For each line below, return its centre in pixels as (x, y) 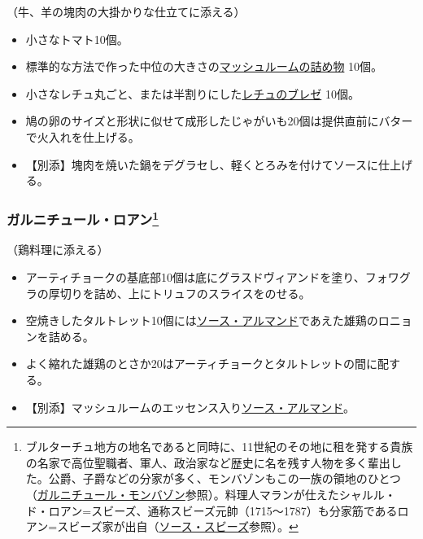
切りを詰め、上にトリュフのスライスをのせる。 (185, 293)
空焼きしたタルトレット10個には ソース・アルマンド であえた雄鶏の (202, 320)
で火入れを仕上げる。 (83, 136)
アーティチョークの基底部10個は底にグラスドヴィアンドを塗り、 (195, 277)
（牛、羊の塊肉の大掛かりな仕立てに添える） (126, 11)
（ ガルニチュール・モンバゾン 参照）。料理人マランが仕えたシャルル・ (211, 494)
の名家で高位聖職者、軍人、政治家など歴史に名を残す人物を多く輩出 (208, 462)
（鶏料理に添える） (58, 250)
